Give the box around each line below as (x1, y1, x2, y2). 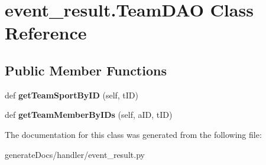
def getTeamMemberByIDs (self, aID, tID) (5, 108, 173, 121)
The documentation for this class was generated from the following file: (5, 128, 262, 140)
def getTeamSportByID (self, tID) (5, 88, 139, 101)
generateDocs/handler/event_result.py (5, 148, 145, 160)
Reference (5, 21, 87, 45)
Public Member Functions (5, 61, 167, 79)
